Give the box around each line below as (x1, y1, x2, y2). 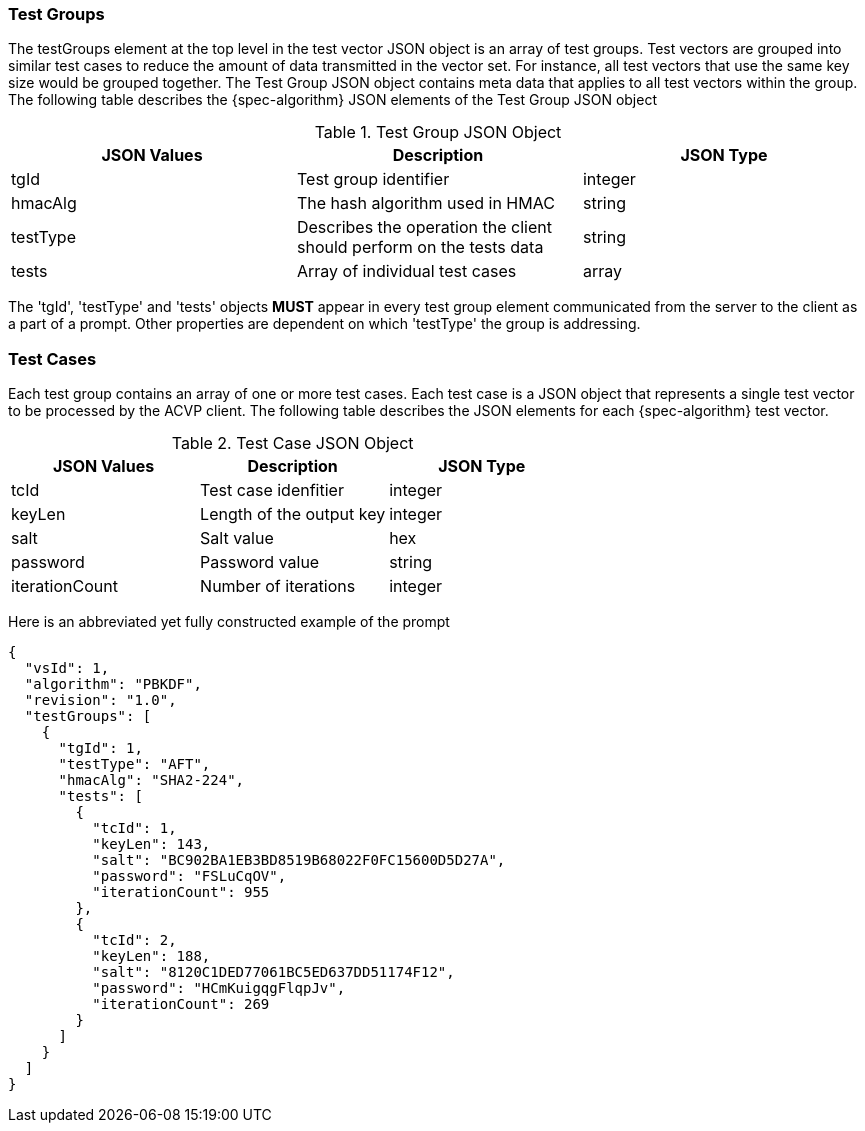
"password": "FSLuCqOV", (92, 868, 287, 885)
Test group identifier (296, 169, 450, 190)
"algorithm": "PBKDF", (24, 676, 202, 693)
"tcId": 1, (92, 820, 177, 837)
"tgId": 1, (58, 740, 143, 757)
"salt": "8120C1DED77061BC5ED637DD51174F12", (92, 964, 455, 981)
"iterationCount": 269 (92, 996, 270, 1013)
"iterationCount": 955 (92, 884, 270, 901)
